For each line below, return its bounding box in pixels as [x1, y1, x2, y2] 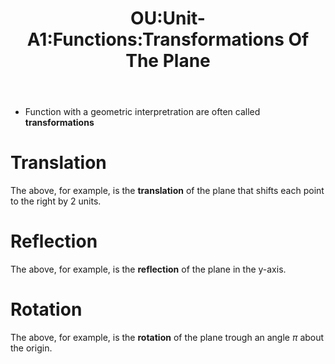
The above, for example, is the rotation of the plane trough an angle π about [10, 332, 325, 343]
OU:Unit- [130, 7, 206, 30]
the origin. [10, 342, 53, 354]
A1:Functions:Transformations [26, 28, 285, 51]
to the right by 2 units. [10, 195, 102, 207]
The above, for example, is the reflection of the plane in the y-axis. [10, 263, 287, 276]
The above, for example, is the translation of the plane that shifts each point [10, 185, 325, 197]
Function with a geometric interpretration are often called [24, 106, 261, 118]
